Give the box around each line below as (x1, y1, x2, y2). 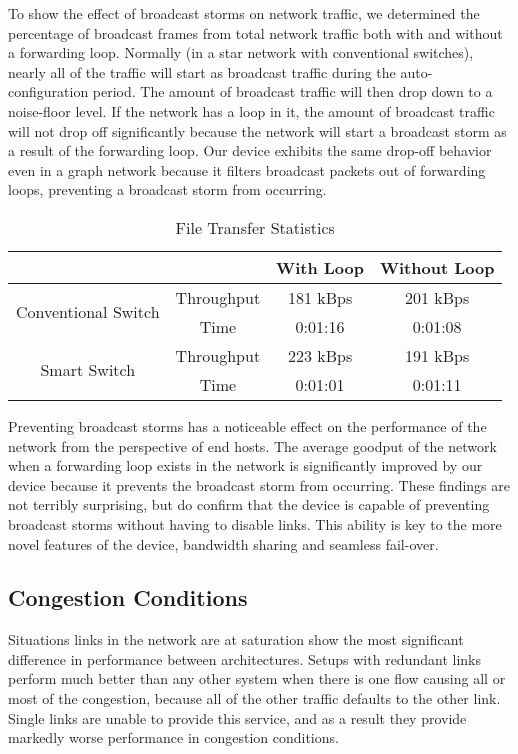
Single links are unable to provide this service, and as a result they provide (8, 707, 467, 728)
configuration (8, 81, 89, 102)
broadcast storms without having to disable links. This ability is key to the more (8, 513, 502, 534)
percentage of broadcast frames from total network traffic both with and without (8, 22, 503, 43)
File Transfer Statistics (175, 215, 335, 239)
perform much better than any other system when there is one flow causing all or (8, 668, 506, 689)
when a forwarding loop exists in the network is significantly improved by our (8, 455, 483, 476)
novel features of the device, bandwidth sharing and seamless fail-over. (8, 533, 439, 554)
